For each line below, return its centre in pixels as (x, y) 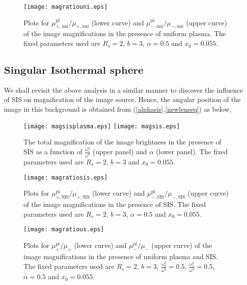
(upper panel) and (120, 152)
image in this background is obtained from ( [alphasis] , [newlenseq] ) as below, (118, 109)
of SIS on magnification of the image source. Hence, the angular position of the (123, 99)
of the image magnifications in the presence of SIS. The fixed (115, 204)
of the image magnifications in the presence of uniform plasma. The (125, 33)
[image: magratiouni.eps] (66, 7)
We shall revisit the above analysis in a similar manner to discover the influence (123, 90)
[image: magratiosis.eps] (66, 177)
